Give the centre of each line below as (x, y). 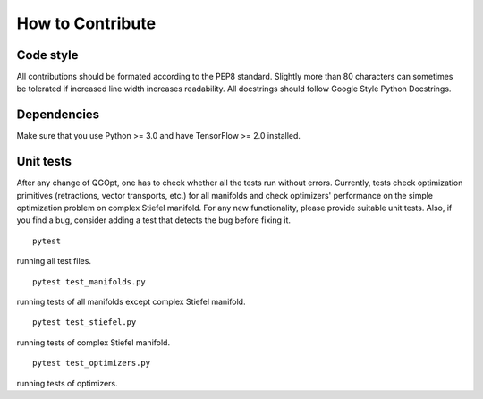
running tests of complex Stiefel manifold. (93, 342)
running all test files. (54, 261)
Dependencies (58, 115)
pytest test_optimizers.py (92, 363)
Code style (47, 55)
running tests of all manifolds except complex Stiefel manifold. (131, 301)
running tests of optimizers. (67, 383)
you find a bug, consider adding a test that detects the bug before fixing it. (153, 220)
